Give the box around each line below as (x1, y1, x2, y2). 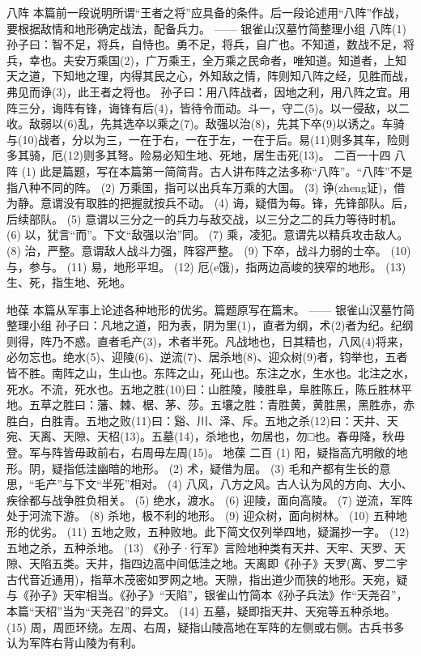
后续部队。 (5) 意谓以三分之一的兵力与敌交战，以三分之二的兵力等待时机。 (6, 210, 403, 227)
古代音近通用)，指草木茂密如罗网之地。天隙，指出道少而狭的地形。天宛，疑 (6, 570, 408, 587)
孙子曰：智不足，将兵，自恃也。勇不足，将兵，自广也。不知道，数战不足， (6, 36, 403, 53)
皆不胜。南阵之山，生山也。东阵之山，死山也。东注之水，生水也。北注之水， (6, 364, 415, 381)
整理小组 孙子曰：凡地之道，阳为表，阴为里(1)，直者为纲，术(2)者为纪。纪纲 (6, 317, 414, 334)
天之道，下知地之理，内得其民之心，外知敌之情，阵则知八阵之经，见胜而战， (6, 67, 415, 84)
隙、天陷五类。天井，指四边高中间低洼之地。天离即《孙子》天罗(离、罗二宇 (6, 555, 408, 572)
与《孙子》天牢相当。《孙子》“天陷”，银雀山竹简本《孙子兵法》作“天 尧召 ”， (6, 586, 408, 603)
